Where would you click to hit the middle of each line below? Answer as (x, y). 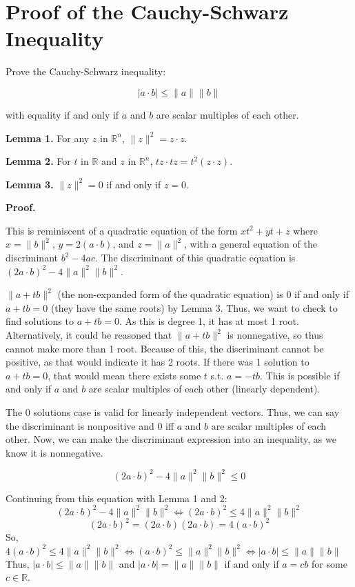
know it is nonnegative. (54, 452)
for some (329, 563)
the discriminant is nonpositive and (80, 425)
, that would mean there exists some (124, 375)
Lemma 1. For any (48, 138)
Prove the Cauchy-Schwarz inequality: (86, 71)
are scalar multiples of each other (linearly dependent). (204, 389)
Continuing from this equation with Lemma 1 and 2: (116, 498)
